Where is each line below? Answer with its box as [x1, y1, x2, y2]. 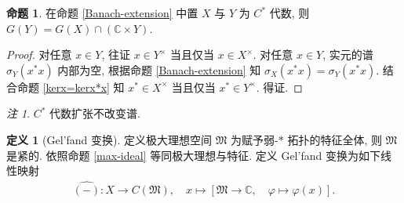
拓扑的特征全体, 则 [287, 131, 382, 147]
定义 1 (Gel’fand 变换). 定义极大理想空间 [6, 131, 213, 147]
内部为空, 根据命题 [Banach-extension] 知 [57, 61, 261, 78]
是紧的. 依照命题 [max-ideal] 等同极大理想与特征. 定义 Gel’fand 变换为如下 [6, 147, 380, 163]
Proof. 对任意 [6, 46, 72, 63]
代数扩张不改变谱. [49, 105, 140, 121]
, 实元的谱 [322, 46, 373, 63]
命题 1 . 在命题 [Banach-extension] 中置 [6, 5, 198, 20]
